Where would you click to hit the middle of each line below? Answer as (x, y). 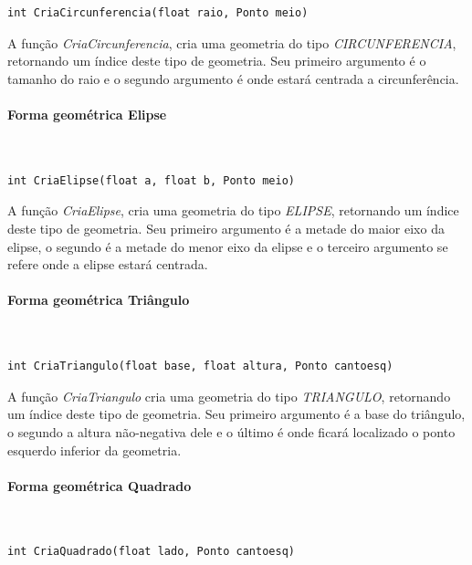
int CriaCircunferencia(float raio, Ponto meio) (158, 13)
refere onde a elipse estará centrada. (108, 264)
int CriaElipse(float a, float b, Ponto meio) (151, 180)
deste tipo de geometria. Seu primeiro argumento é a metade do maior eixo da (226, 228)
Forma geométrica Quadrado (100, 485)
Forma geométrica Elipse (87, 114)
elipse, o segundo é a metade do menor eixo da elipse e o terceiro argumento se (228, 246)
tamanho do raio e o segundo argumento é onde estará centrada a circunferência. (233, 78)
